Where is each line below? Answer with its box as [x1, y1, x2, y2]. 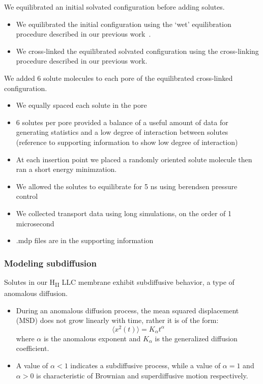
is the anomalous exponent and [43, 333, 141, 343]
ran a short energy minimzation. [16, 164, 117, 174]
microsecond [16, 218, 54, 228]
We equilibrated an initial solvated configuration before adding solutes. [4, 2, 225, 12]
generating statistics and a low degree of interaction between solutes [16, 127, 228, 137]
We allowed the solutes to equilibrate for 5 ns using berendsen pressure [16, 181, 238, 191]
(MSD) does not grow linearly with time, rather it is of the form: [16, 315, 219, 326]
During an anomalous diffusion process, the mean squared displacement [16, 305, 239, 315]
